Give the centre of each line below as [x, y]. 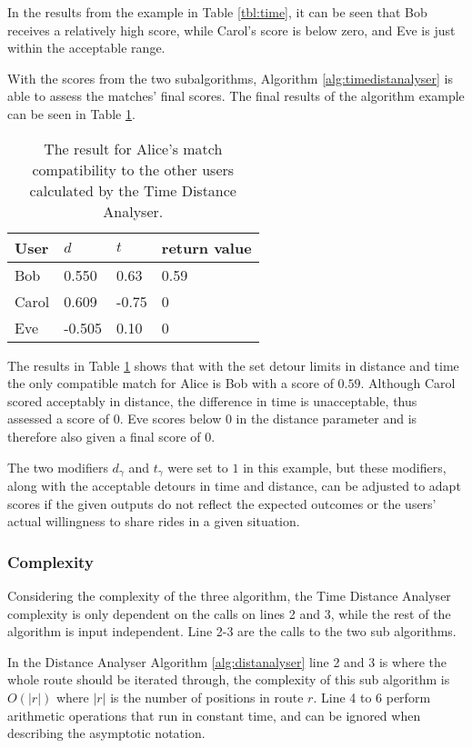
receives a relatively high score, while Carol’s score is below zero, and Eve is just [231, 30]
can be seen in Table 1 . [71, 113]
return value [206, 247]
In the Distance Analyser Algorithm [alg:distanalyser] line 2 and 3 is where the [227, 661]
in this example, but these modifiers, [345, 467]
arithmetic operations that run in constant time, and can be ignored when [214, 715]
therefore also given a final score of [104, 436]
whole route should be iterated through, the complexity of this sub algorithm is [229, 679]
